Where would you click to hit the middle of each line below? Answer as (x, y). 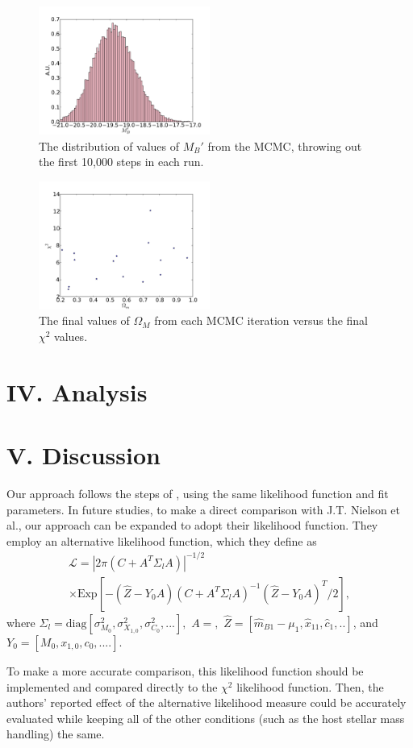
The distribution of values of (109, 145)
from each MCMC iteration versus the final (261, 320)
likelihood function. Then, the (310, 686)
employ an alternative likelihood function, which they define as (162, 540)
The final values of (84, 320)
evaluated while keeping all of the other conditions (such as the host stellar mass (206, 718)
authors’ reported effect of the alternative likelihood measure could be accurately (206, 702)
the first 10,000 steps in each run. (121, 162)
